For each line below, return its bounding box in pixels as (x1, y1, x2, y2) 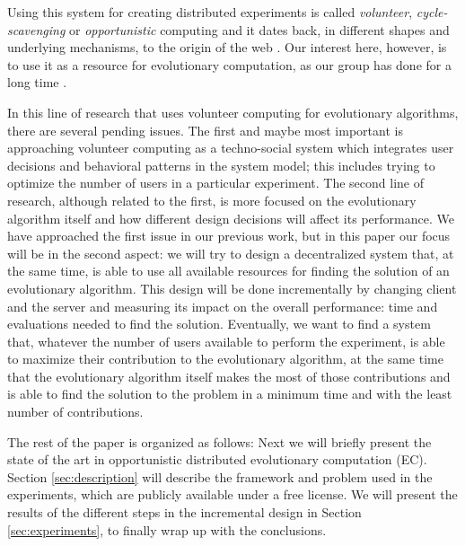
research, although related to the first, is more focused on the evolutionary (7, 190, 417, 209)
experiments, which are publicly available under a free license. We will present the (7, 485, 458, 504)
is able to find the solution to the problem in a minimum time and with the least (7, 384, 452, 403)
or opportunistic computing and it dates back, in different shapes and (69, 20, 450, 39)
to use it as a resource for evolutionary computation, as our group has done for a (7, 55, 452, 74)
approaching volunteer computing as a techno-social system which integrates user (7, 138, 454, 157)
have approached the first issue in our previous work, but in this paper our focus (7, 226, 451, 245)
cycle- (416, 3, 448, 21)
